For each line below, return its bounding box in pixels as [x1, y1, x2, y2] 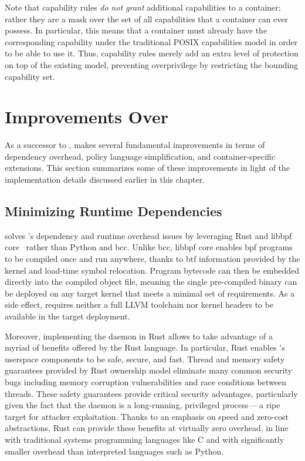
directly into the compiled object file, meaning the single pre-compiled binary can [5, 275, 297, 288]
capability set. [5, 70, 55, 82]
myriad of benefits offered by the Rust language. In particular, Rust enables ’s [5, 341, 285, 354]
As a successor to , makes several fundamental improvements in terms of [5, 139, 265, 151]
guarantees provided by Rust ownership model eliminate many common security [5, 364, 292, 376]
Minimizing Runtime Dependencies [5, 202, 222, 220]
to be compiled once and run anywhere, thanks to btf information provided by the [5, 253, 300, 265]
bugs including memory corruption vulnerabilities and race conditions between [5, 375, 286, 388]
